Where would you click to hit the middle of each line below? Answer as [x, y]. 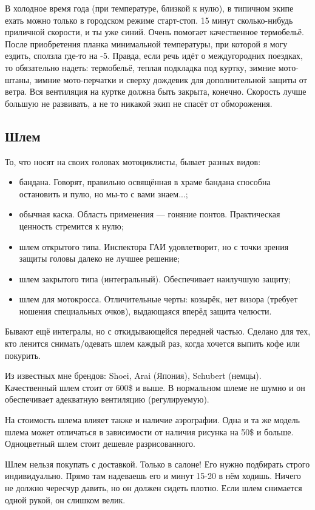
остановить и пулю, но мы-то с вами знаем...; [103, 193]
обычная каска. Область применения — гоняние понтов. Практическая [150, 214]
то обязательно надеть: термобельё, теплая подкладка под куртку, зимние [140, 67]
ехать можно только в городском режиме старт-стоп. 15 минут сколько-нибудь [149, 20]
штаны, [19, 79]
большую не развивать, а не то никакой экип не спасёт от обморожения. [139, 103]
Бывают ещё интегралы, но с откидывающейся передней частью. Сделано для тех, [158, 331]
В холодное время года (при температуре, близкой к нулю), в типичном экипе [149, 8]
